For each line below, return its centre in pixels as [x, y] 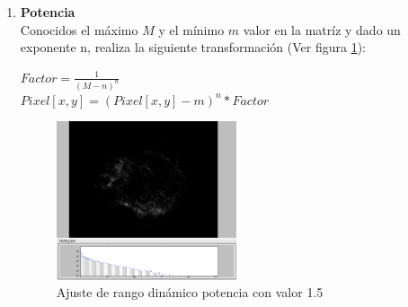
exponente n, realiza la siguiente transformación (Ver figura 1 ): [193, 47]
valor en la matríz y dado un [322, 29]
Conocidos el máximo [79, 29]
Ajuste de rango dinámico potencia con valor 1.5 [190, 292]
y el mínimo [191, 29]
